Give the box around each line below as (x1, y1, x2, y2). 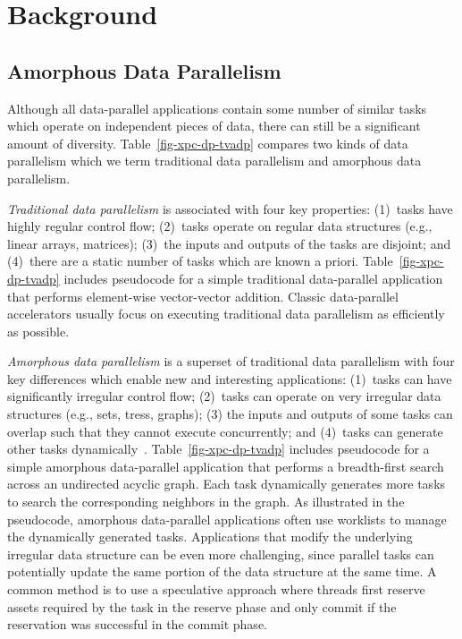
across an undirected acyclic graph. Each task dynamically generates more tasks (7, 474, 446, 493)
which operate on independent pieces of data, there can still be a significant (7, 116, 421, 135)
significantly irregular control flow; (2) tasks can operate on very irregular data (7, 387, 441, 405)
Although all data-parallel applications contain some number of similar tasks (7, 98, 427, 117)
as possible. (7, 321, 70, 340)
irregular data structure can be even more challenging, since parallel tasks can (7, 544, 434, 563)
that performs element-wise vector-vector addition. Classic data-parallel (7, 286, 399, 305)
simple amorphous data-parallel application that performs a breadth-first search (7, 456, 444, 475)
